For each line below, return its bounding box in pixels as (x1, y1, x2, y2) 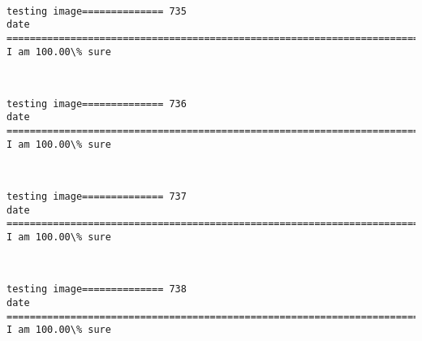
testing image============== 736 (6, 97, 187, 110)
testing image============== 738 (6, 283, 187, 296)
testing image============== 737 (6, 191, 187, 203)
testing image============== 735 (6, 5, 187, 17)
